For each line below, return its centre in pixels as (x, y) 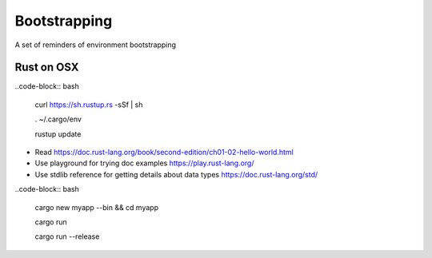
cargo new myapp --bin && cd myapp (97, 207)
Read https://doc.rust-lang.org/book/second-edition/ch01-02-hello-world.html (164, 153)
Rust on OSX (47, 67)
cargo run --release (67, 236)
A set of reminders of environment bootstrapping (95, 45)
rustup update (58, 134)
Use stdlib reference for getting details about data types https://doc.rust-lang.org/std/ (176, 174)
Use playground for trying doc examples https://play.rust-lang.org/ (144, 163)
